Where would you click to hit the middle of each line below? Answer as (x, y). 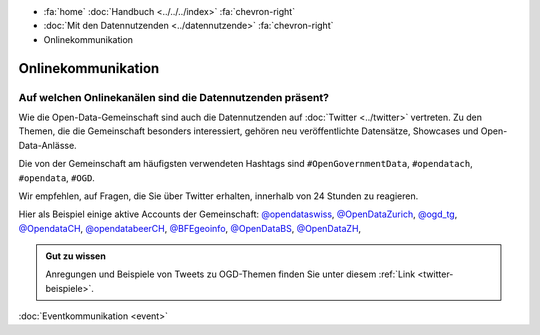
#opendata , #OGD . (56, 177)
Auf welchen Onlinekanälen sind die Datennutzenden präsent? (174, 97)
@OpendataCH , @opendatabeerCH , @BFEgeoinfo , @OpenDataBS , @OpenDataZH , (190, 228)
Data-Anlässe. (47, 145)
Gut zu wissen (76, 256)
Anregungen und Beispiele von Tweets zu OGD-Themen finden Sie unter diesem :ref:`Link (230, 274)
